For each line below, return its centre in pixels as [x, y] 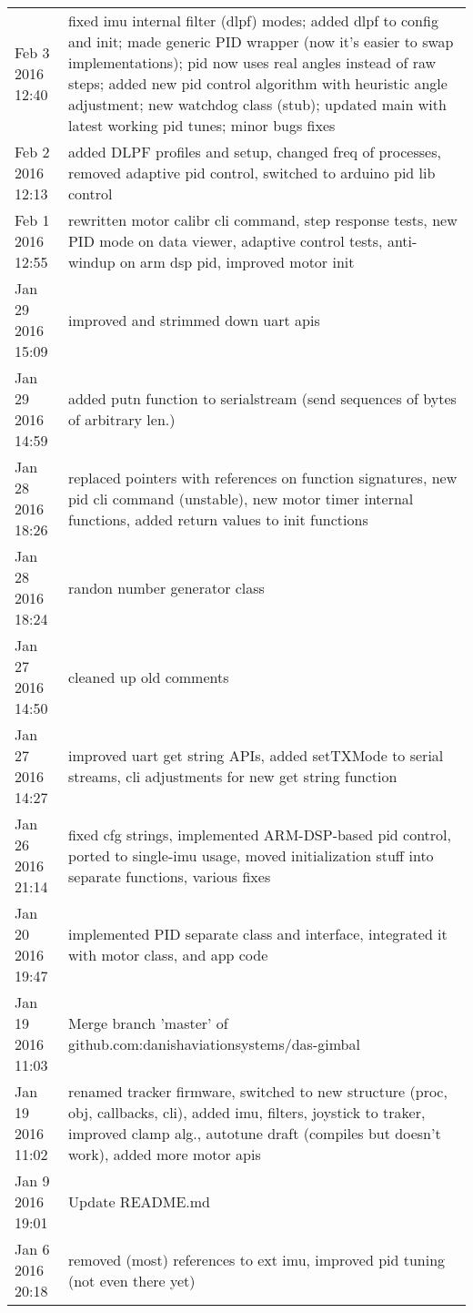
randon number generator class [166, 587]
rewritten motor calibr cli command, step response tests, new [262, 220]
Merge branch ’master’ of [148, 1023]
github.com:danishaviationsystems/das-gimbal [214, 1044]
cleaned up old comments [148, 677]
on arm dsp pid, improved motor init [237, 262]
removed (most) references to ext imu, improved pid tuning [257, 1259]
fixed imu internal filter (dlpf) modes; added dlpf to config [253, 20]
